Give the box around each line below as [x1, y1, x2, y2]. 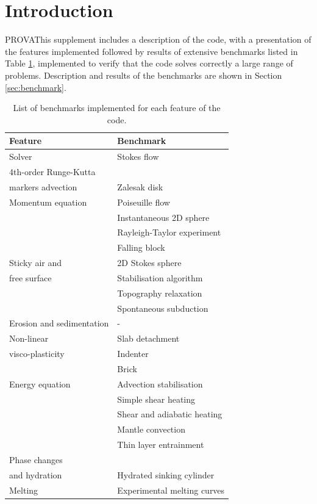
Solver [9, 150, 32, 163]
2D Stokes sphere [117, 256, 182, 269]
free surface [9, 271, 52, 284]
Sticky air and [9, 256, 62, 269]
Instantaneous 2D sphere [117, 211, 210, 223]
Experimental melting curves [117, 483, 225, 496]
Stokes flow [117, 150, 159, 163]
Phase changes [9, 453, 63, 466]
